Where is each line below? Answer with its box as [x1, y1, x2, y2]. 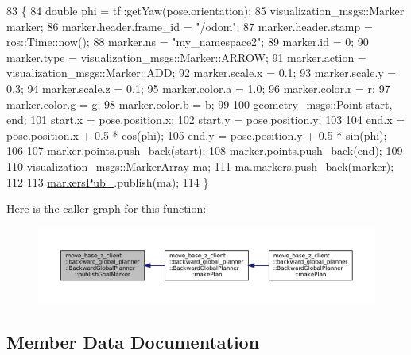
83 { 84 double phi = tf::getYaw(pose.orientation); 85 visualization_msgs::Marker [6, 2, 405, 18]
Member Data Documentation [6, 329, 260, 353]
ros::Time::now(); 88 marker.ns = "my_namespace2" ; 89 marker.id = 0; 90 [6, 33, 369, 50]
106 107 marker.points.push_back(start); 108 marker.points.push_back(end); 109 [6, 142, 403, 159]
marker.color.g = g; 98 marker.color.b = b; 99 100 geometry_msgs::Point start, [6, 95, 393, 112]
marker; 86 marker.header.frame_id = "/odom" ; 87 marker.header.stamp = [6, 17, 373, 34]
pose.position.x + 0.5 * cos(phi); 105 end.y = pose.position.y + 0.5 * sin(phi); [6, 126, 387, 143]
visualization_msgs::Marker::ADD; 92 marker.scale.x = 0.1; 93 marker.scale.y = [6, 64, 397, 81]
